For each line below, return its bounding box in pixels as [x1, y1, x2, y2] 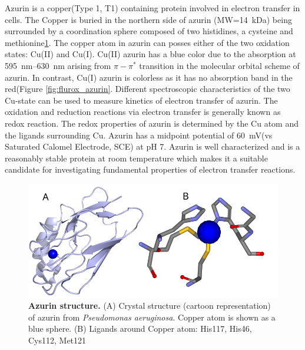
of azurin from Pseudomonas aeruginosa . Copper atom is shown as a [28, 311, 276, 323]
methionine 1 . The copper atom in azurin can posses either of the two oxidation [5, 36, 290, 48]
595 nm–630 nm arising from [5, 59, 111, 71]
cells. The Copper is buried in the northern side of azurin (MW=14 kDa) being [5, 13, 292, 25]
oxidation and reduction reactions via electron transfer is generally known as [5, 105, 281, 118]
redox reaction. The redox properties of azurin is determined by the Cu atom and [5, 117, 299, 129]
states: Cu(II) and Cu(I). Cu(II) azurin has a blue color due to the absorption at [5, 48, 296, 60]
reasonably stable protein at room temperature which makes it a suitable [5, 151, 268, 164]
